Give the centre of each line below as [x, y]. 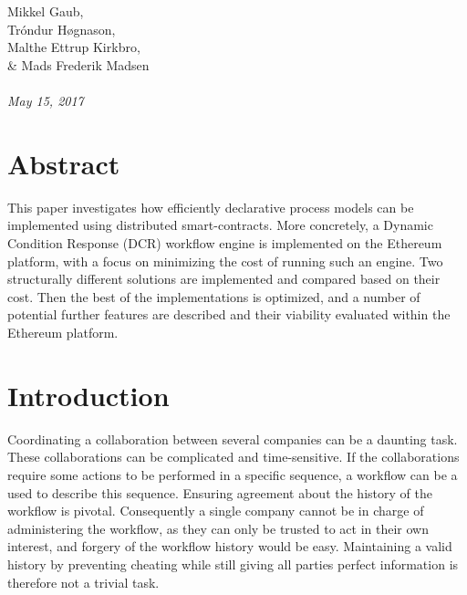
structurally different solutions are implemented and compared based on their [224, 279]
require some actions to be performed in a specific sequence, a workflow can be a [233, 474]
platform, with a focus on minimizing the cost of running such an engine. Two [225, 261]
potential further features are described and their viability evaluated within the [229, 314]
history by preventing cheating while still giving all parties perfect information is [233, 564]
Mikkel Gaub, [46, 11]
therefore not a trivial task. [83, 582]
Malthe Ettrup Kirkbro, [74, 47]
